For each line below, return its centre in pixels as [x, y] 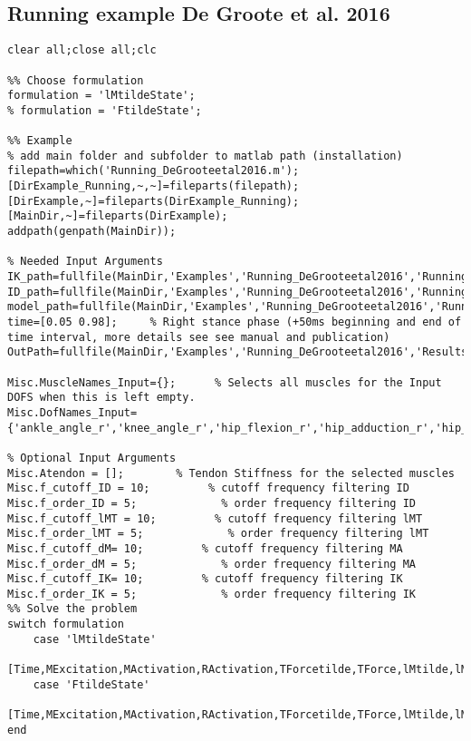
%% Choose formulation [76, 80]
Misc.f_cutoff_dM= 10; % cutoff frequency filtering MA [205, 548]
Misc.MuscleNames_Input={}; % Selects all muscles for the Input [225, 382]
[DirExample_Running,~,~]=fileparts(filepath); [154, 186]
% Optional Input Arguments [92, 458]
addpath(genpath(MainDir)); [92, 232]
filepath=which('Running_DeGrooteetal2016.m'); [154, 171]
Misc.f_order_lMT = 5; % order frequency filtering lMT [218, 534]
